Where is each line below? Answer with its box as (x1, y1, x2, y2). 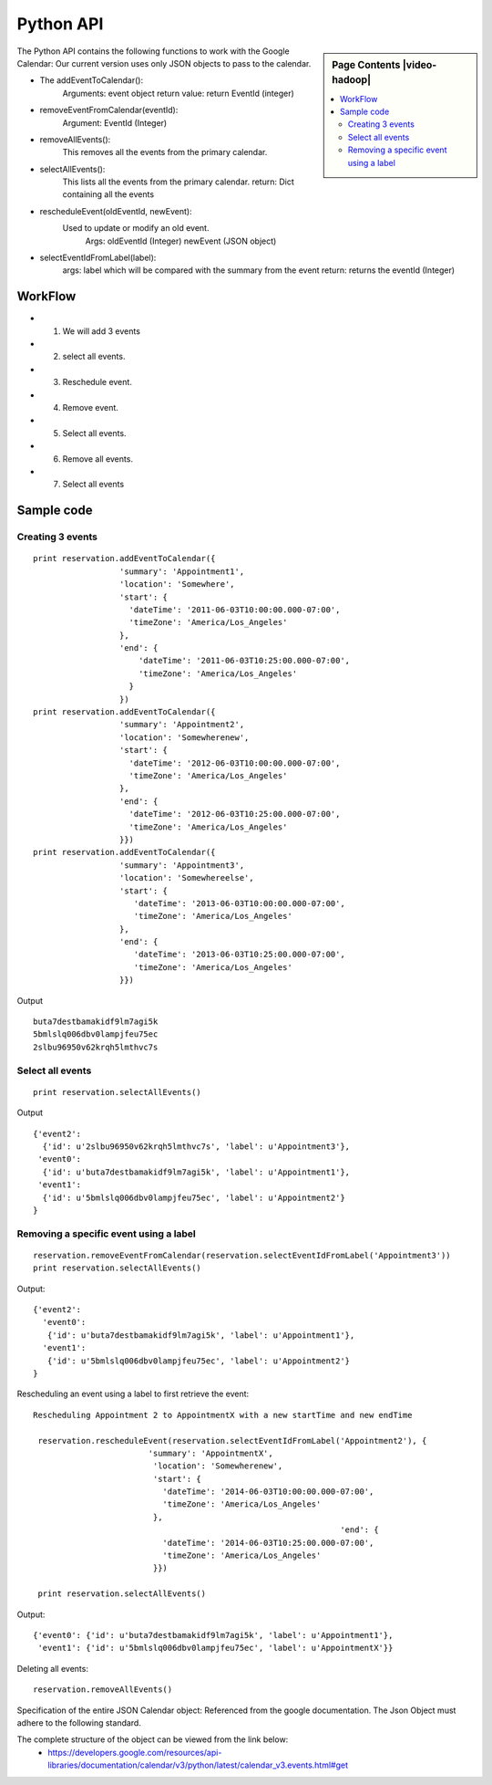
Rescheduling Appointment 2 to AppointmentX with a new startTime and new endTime (33, 1410, 413, 1420)
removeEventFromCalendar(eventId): (39, 105, 179, 116)
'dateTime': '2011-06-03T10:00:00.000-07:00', (128, 604, 341, 615)
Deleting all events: (16, 1663, 88, 1674)
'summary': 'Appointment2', (118, 719, 245, 730)
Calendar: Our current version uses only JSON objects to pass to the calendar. (16, 57, 312, 68)
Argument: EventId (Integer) (62, 117, 168, 128)
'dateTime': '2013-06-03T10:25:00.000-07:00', (133, 949, 345, 960)
